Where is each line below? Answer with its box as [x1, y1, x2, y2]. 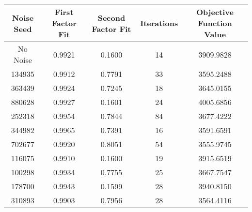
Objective [196, 6, 234, 17]
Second [97, 12, 126, 23]
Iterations [140, 17, 178, 29]
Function [198, 17, 232, 29]
